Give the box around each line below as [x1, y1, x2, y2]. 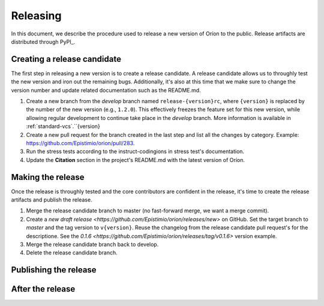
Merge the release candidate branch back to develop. [26, 241, 159, 248]
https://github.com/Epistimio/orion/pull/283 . [26, 139, 135, 146]
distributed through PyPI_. [11, 38, 76, 45]
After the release [11, 284, 76, 294]
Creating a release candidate [11, 54, 121, 64]
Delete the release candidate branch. [26, 249, 118, 256]
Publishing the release [11, 265, 97, 275]
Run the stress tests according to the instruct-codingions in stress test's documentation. [26, 148, 245, 155]
